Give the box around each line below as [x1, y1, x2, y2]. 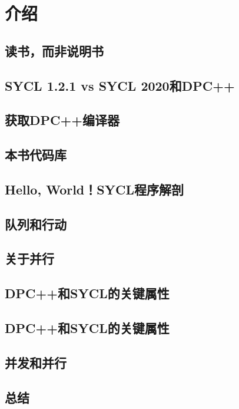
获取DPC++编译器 [5, 111, 120, 129]
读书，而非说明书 [5, 41, 104, 60]
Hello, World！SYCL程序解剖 [5, 180, 184, 198]
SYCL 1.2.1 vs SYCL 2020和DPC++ [5, 76, 235, 94]
